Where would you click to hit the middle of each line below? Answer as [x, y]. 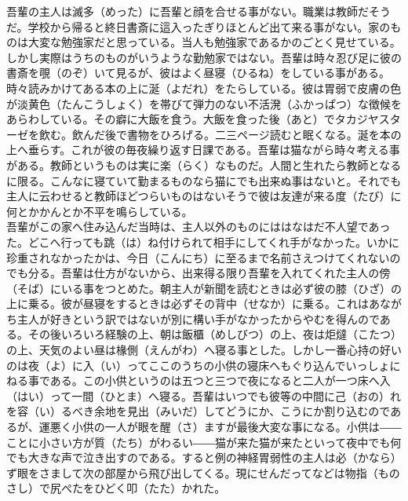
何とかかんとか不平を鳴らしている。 [100, 211]
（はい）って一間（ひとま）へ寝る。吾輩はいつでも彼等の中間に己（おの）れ [204, 395]
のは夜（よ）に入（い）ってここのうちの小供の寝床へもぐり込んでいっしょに [204, 365]
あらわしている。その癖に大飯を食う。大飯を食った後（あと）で [171, 119]
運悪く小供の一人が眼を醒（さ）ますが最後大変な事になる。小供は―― [220, 427]
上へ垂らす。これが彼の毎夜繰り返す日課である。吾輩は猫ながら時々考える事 [203, 150]
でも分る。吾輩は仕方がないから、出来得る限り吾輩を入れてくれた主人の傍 [199, 273]
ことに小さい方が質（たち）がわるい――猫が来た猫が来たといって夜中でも [199, 442]
